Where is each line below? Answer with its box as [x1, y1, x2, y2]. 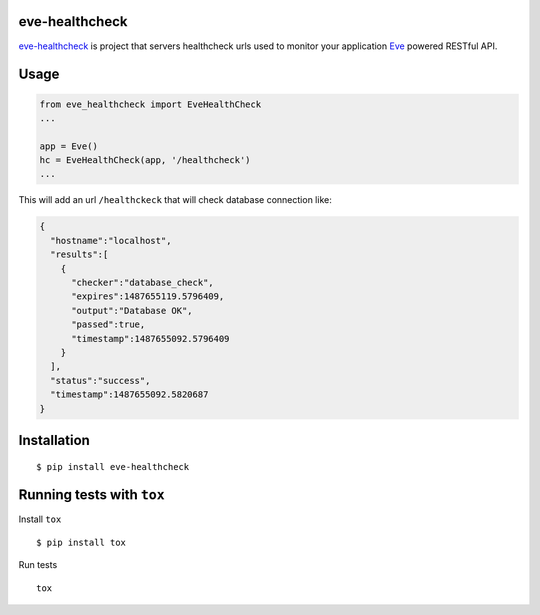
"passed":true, [71, 319, 146, 330]
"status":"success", [50, 375, 151, 386]
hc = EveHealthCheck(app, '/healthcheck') [39, 155, 251, 166]
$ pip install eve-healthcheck [36, 461, 190, 472]
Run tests [18, 559, 58, 571]
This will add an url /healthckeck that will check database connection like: [18, 194, 332, 206]
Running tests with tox [18, 486, 165, 504]
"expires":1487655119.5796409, [71, 291, 225, 302]
